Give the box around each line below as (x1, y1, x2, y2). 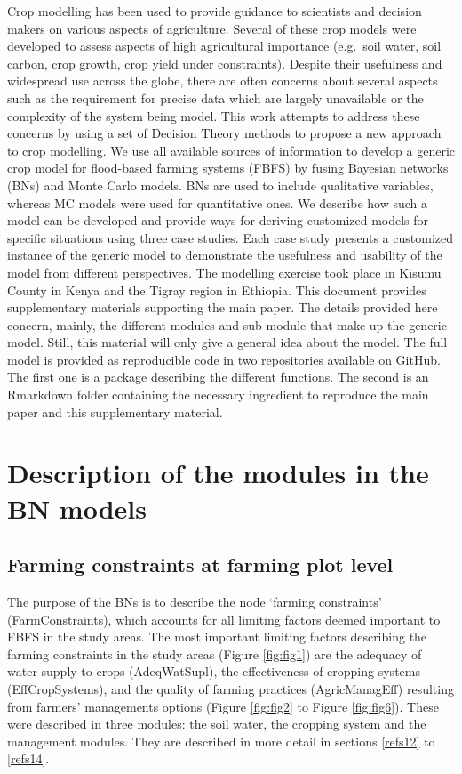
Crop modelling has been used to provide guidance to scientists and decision (7, 2, 422, 20)
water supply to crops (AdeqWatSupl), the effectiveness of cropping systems (7, 662, 420, 681)
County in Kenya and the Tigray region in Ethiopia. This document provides (7, 280, 426, 299)
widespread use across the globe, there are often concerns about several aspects (7, 71, 438, 90)
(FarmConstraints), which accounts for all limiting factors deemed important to (7, 609, 441, 628)
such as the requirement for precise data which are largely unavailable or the (7, 88, 424, 107)
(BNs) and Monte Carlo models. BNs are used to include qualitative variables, (7, 175, 434, 194)
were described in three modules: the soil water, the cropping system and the (7, 714, 426, 733)
